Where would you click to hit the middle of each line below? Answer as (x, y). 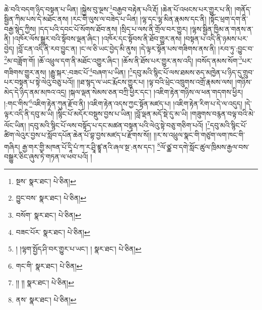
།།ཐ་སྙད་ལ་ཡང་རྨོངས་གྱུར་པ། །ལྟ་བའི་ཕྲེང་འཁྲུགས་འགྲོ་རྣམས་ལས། (155, 82)
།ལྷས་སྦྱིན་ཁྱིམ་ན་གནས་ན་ (222, 28)
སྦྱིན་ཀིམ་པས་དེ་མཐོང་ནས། (36, 19)
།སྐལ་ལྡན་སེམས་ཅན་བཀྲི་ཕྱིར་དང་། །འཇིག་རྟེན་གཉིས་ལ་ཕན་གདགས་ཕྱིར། (156, 91)
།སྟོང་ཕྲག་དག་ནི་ (228, 19)
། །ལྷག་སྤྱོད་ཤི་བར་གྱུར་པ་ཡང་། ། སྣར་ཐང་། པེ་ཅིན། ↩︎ (79, 249)
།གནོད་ (243, 9)
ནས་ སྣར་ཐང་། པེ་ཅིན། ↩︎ (46, 299)
